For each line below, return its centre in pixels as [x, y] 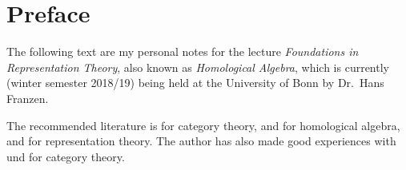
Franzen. [28, 98]
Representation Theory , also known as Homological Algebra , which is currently [198, 67]
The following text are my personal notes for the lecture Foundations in [183, 51]
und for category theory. [66, 156]
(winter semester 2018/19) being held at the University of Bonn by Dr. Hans [195, 83]
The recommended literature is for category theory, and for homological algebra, [203, 125]
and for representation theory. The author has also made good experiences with [201, 141]
